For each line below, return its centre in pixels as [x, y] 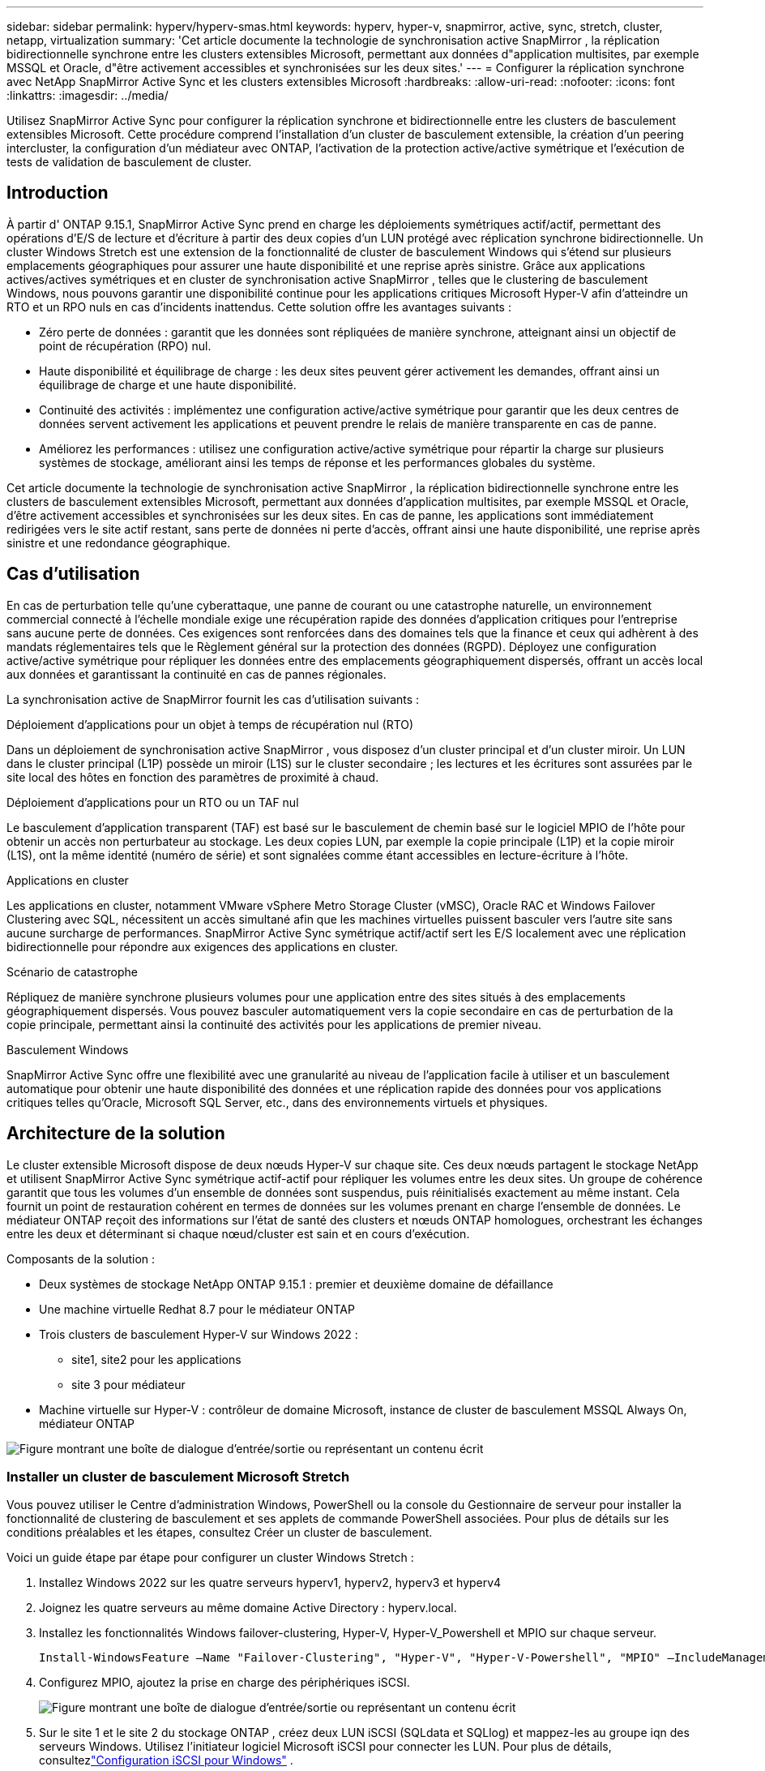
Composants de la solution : [81, 1259]
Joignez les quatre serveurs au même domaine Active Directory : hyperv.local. [248, 1608]
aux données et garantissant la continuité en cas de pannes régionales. [197, 674]
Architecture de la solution [116, 1134]
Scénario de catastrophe [72, 971]
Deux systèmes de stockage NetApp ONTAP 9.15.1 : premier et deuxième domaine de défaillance [296, 1284]
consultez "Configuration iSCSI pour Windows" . [166, 1760]
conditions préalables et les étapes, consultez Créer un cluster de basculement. [220, 1533]
